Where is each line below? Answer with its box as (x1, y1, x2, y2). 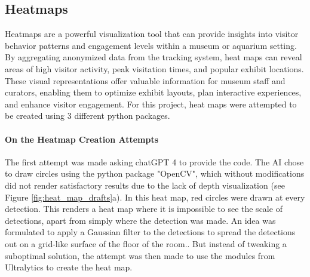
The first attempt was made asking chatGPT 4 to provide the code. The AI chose (5, 155, 304, 168)
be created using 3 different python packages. (5, 109, 170, 122)
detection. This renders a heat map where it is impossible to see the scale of (5, 202, 283, 215)
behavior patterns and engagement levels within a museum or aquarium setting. (5, 39, 297, 51)
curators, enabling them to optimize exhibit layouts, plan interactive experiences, (5, 86, 302, 99)
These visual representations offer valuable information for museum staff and (5, 74, 286, 87)
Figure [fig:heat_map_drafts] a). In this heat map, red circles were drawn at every (5, 190, 305, 203)
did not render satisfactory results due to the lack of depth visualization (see (5, 178, 285, 191)
